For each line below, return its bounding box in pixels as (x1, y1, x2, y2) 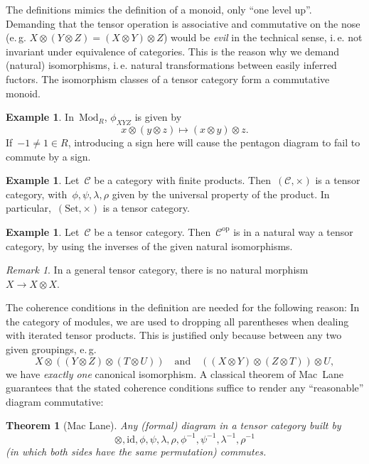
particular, (6, 200, 51, 215)
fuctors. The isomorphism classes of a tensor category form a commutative (6, 71, 330, 86)
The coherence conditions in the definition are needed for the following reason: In (6, 300, 360, 315)
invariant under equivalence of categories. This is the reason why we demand (6, 43, 340, 58)
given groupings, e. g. (6, 342, 97, 357)
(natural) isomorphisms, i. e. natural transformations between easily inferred (6, 58, 337, 72)
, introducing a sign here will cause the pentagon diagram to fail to (68, 134, 360, 149)
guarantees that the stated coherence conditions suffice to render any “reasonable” (6, 380, 364, 395)
